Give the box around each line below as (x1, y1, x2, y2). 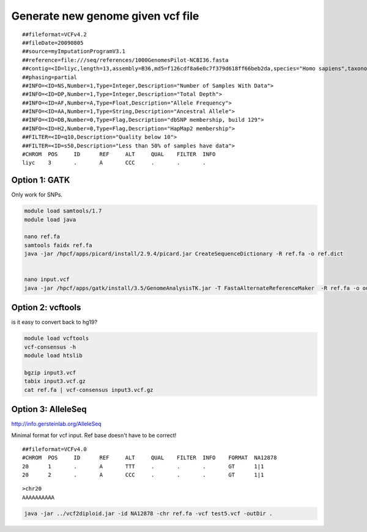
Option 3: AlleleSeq (11, 404, 87, 414)
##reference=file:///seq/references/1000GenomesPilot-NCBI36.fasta (22, 56, 229, 64)
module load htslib (24, 352, 83, 359)
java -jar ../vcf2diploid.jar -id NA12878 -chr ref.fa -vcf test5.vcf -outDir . (24, 510, 273, 517)
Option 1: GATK (11, 175, 70, 185)
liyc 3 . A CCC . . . (22, 159, 206, 167)
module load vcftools (24, 335, 89, 342)
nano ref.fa (24, 233, 61, 240)
